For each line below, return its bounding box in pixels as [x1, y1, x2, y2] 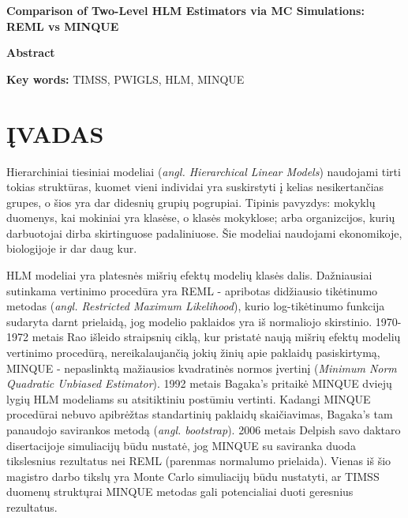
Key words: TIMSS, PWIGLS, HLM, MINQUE [6, 70, 245, 87]
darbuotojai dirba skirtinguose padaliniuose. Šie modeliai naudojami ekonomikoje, [6, 224, 402, 241]
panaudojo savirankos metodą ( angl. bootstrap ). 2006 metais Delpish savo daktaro [6, 422, 401, 437]
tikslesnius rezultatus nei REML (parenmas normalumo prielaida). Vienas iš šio [6, 452, 391, 469]
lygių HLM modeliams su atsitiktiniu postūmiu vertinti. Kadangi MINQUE [6, 390, 371, 407]
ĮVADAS [6, 117, 104, 149]
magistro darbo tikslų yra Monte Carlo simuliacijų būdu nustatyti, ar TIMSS [6, 467, 380, 484]
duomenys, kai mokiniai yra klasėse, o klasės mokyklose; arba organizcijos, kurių [6, 209, 395, 226]
